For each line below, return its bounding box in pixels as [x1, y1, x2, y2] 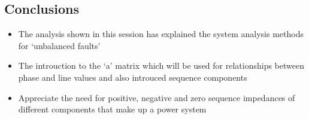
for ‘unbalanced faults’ [18, 39, 101, 51]
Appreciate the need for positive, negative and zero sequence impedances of [18, 91, 295, 103]
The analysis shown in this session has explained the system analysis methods [18, 28, 304, 40]
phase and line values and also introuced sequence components [18, 71, 247, 83]
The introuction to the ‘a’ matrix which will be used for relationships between [18, 59, 304, 72]
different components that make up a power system [18, 103, 207, 115]
